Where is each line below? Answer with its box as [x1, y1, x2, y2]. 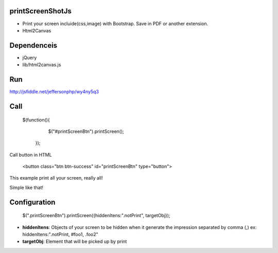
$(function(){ [22, 116, 50, 123]
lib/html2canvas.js [22, 62, 61, 68]
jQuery [22, 54, 37, 61]
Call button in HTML [9, 151, 52, 158]
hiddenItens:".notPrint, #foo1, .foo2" [22, 231, 98, 238]
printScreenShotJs [9, 7, 72, 15]
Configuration [9, 198, 56, 206]
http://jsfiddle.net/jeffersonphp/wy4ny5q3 [9, 89, 99, 95]
